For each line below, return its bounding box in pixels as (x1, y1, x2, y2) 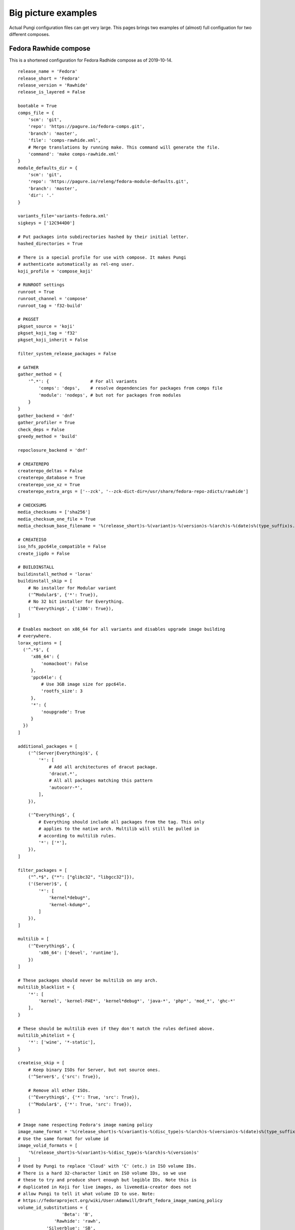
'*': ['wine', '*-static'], (28, 1040, 96, 1045)
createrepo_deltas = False (18, 468, 83, 473)
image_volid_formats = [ (18, 1143, 78, 1148)
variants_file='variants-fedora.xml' (18, 213, 109, 219)
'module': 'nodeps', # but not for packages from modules (38, 392, 181, 398)
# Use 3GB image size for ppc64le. (41, 681, 127, 687)
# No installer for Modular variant (28, 585, 117, 590)
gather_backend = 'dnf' (18, 413, 75, 418)
